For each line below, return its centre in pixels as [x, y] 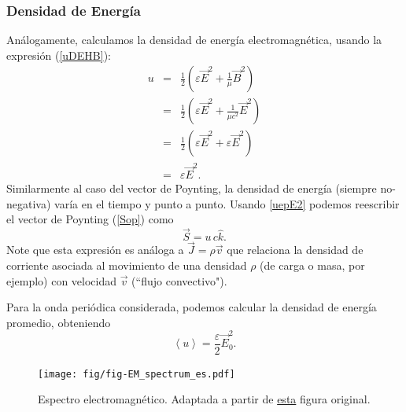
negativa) [29, 203]
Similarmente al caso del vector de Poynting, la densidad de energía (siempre [192, 188]
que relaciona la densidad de [295, 250]
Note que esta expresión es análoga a [95, 250]
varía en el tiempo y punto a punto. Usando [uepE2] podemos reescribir [227, 203]
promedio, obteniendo [59, 322]
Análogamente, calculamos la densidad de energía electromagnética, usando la [194, 40]
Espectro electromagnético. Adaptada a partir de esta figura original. [204, 399]
